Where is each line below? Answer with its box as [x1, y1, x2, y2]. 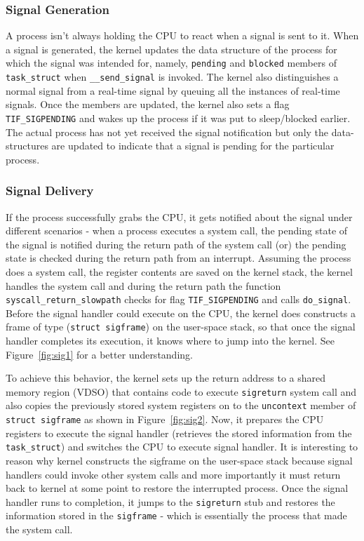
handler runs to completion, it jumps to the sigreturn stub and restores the [6, 494, 335, 509]
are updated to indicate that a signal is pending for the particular [51, 138, 335, 153]
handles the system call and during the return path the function [6, 278, 281, 293]
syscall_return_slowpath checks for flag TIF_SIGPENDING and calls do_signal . [6, 292, 351, 307]
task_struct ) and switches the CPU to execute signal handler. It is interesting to [6, 439, 358, 454]
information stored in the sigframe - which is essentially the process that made [6, 508, 347, 523]
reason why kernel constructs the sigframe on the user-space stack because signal [6, 453, 353, 468]
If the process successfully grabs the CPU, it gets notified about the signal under [6, 209, 353, 224]
